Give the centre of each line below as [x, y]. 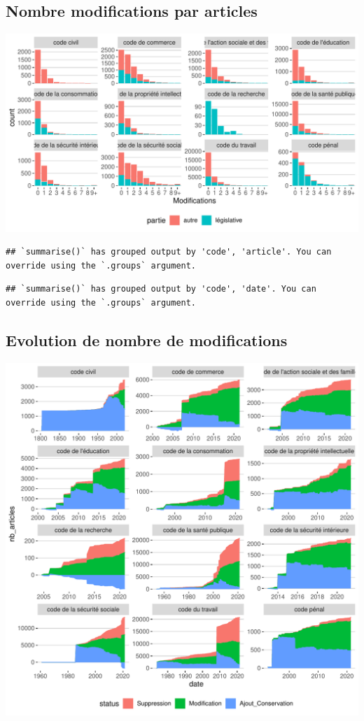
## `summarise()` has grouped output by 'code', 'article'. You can [169, 252]
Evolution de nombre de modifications [147, 340]
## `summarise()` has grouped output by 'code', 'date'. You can [161, 289]
